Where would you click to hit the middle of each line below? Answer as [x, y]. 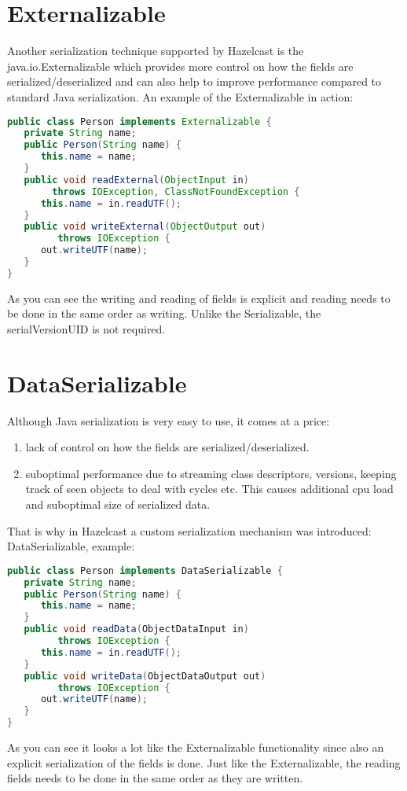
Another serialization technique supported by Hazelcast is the [156, 51]
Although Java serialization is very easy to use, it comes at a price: [169, 420]
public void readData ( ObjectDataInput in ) [136, 629]
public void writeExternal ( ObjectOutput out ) [145, 227]
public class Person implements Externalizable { [139, 121]
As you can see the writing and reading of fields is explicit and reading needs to [199, 298]
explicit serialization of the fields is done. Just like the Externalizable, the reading [204, 762]
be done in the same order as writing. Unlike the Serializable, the [164, 313]
